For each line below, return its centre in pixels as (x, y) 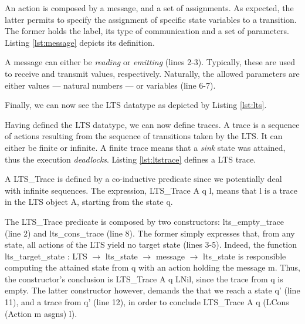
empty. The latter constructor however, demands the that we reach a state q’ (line (152, 290)
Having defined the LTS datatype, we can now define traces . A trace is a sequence (152, 124)
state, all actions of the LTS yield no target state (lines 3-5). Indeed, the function (151, 244)
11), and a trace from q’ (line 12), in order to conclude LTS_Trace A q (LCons (147, 302)
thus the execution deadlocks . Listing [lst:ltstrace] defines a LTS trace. (131, 159)
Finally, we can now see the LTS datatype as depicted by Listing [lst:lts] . (136, 105)
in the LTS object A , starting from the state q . (89, 202)
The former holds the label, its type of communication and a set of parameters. (147, 31)
